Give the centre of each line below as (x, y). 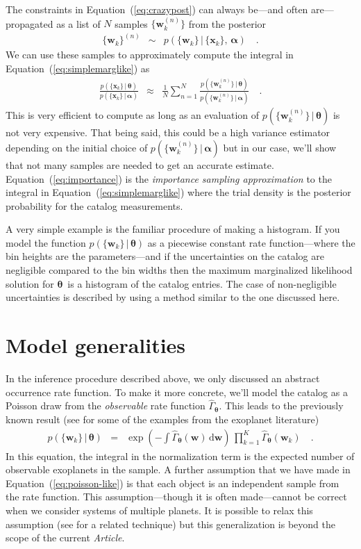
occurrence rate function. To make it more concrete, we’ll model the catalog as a (177, 392)
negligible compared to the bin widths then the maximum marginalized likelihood (179, 270)
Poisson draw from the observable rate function (106, 405)
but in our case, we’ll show (280, 147)
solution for (30, 283)
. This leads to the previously (281, 405)
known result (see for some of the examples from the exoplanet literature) (162, 419)
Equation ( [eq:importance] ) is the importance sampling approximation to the (169, 178)
